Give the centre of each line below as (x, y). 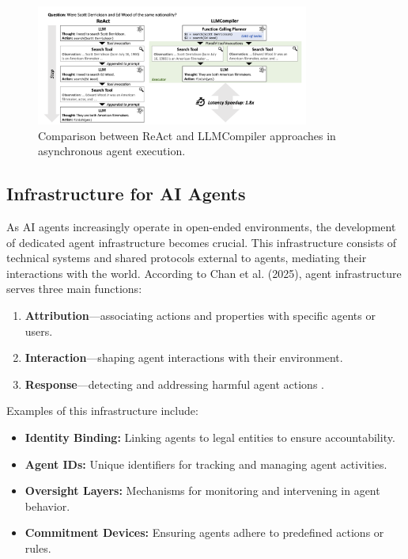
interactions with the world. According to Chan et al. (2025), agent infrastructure (204, 273)
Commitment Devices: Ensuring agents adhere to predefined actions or (204, 532)
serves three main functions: (74, 289)
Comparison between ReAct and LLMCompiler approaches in (187, 135)
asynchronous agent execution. (112, 151)
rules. (38, 548)
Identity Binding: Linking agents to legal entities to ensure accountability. (210, 437)
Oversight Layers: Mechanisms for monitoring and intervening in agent (202, 491)
